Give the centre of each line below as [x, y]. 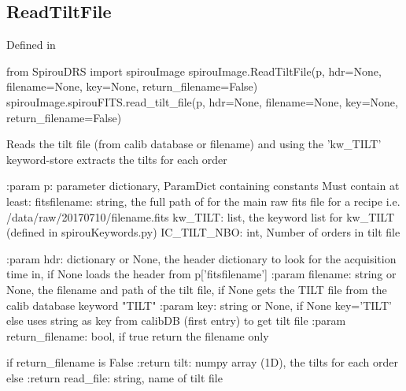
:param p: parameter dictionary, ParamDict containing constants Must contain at [203, 186]
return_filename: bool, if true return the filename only [138, 335]
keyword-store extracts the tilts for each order [117, 159]
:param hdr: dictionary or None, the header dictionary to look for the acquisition [201, 258]
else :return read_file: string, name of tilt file [114, 377]
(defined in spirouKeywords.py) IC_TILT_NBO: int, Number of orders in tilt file [203, 232]
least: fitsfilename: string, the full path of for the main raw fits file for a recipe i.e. [203, 201]
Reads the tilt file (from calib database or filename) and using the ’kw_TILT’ [194, 144]
